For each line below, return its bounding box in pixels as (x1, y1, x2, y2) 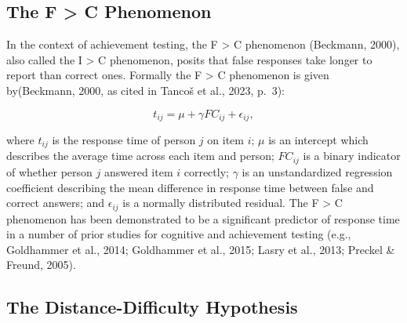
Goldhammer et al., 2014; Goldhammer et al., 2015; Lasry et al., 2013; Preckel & (6, 241, 395, 257)
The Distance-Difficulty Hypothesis (6, 295, 298, 319)
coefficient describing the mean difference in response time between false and (6, 179, 374, 195)
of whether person (6, 163, 93, 180)
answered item (104, 163, 173, 180)
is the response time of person (52, 132, 196, 148)
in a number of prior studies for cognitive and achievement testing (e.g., (6, 226, 351, 242)
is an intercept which (268, 132, 369, 148)
